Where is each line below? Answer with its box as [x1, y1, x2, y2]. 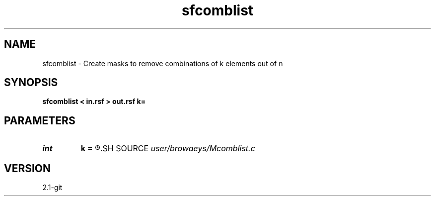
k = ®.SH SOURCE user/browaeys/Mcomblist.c [80, 143, 255, 154]
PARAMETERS [4, 114, 75, 127]
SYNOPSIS [4, 76, 58, 89]
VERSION [4, 162, 51, 175]
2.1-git [42, 183, 63, 192]
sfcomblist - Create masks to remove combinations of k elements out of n [42, 59, 283, 68]
